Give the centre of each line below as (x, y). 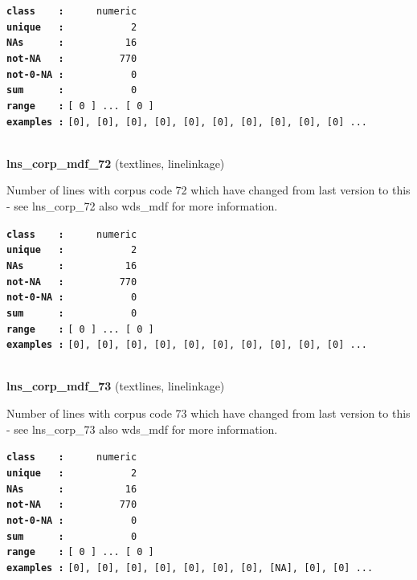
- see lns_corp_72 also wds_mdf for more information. (142, 206)
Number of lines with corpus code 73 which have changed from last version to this (208, 413)
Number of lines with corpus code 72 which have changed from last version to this (208, 190)
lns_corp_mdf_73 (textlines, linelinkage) (116, 386)
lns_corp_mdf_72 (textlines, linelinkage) (116, 163)
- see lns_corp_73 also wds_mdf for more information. (142, 429)
